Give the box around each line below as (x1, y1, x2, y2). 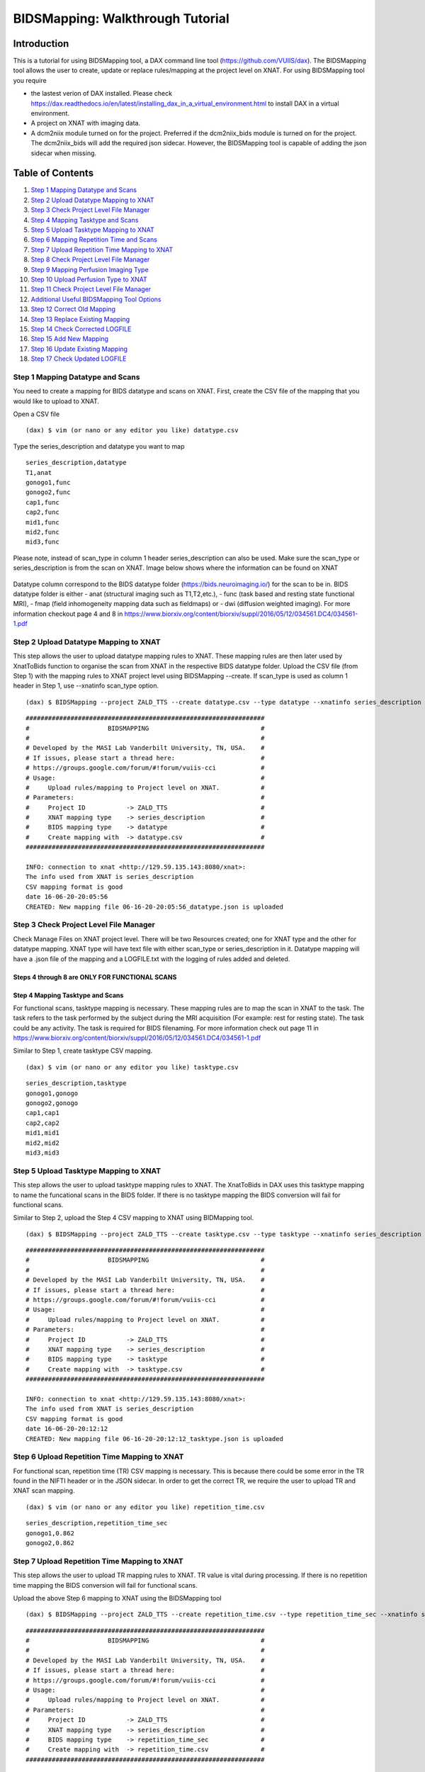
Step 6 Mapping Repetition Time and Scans (30, 235, 157, 244)
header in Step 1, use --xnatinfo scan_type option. (13, 681, 159, 690)
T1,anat (25, 469, 52, 476)
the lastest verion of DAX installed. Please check (30, 89, 173, 98)
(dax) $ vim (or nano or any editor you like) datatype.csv (25, 426, 239, 434)
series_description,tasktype (25, 1080, 127, 1087)
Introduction (13, 38, 69, 50)
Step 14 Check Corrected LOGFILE (30, 325, 132, 333)
